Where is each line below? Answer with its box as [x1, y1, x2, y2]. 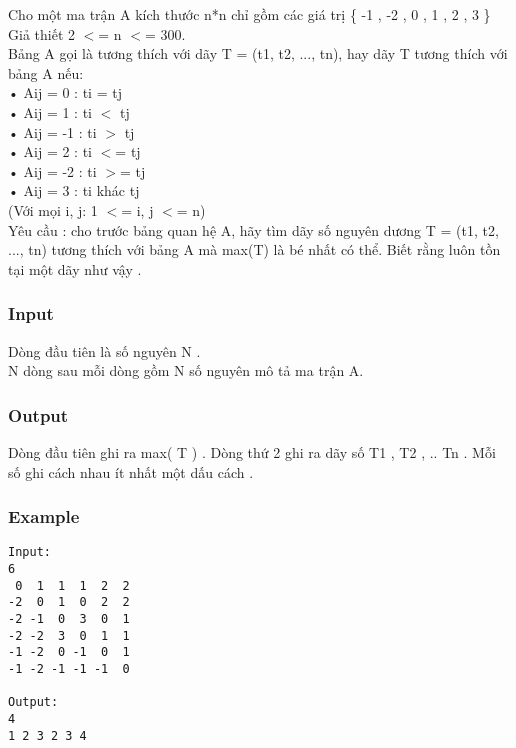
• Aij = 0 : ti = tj [8, 82, 122, 103]
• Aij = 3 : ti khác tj [8, 180, 140, 201]
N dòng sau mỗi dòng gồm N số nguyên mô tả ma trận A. [8, 360, 364, 381]
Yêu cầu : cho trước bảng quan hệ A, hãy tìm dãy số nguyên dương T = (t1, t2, [8, 219, 499, 240]
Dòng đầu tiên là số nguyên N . [8, 340, 201, 361]
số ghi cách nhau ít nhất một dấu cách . [8, 461, 254, 482]
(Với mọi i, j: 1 [8, 199, 98, 220]
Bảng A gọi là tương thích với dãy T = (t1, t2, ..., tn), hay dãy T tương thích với [8, 43, 508, 64]
